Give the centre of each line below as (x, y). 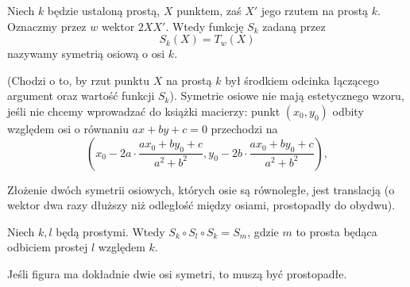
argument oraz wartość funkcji (81, 96)
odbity (348, 111)
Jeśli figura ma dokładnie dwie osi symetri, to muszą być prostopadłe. (177, 273)
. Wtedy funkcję (205, 26)
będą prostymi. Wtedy (110, 231)
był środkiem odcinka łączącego (302, 80)
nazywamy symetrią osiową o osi (86, 54)
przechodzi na (244, 128)
